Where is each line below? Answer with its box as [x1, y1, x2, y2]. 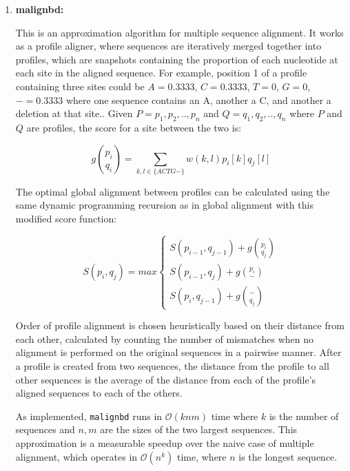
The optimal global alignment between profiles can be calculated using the [15, 184, 330, 198]
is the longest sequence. [238, 449, 338, 463]
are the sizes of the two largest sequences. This [100, 422, 298, 437]
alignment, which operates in [15, 449, 138, 463]
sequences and [15, 422, 75, 437]
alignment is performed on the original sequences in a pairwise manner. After [15, 345, 342, 359]
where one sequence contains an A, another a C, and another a [65, 92, 331, 107]
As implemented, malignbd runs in [15, 408, 163, 423]
